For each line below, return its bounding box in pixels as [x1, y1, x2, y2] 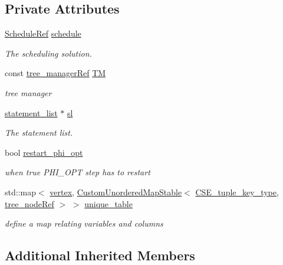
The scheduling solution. [5, 47, 92, 59]
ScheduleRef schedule [5, 27, 81, 40]
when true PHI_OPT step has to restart [5, 166, 150, 178]
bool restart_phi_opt [5, 146, 83, 158]
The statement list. [5, 126, 73, 139]
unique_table [84, 197, 133, 210]
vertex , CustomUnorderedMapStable [50, 185, 182, 198]
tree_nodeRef [5, 197, 54, 210]
